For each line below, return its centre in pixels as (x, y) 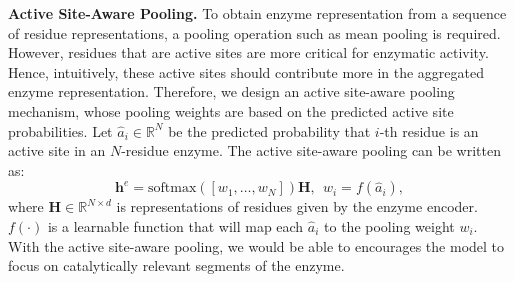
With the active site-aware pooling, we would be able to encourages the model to (256, 245)
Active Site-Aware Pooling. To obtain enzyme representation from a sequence (257, 13)
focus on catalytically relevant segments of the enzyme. (176, 265)
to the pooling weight (389, 225)
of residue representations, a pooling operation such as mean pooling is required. (254, 32)
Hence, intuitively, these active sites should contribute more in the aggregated (246, 71)
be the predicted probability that (269, 130)
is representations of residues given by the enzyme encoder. (297, 206)
